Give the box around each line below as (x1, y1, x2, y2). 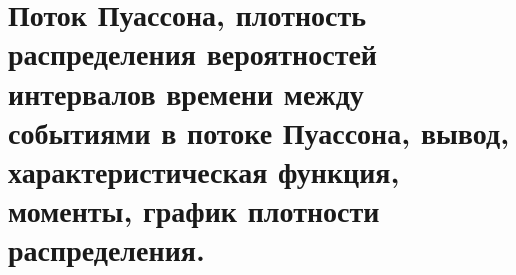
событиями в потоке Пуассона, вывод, (8, 111, 510, 152)
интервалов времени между (8, 72, 364, 113)
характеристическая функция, (8, 150, 400, 191)
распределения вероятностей (8, 33, 377, 74)
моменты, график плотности (8, 190, 380, 231)
